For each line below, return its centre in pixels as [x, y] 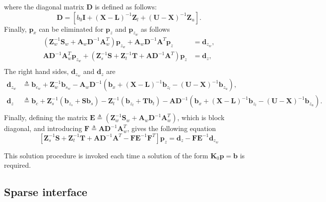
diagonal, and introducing [43, 128]
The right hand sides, [36, 71]
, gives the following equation [172, 128]
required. [18, 165]
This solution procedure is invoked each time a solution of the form [106, 155]
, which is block [201, 117]
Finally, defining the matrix [46, 117]
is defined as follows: [126, 6]
